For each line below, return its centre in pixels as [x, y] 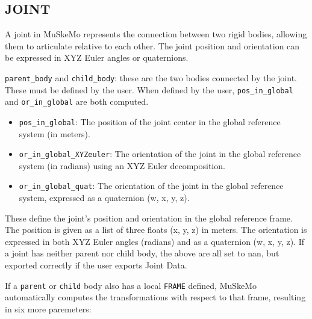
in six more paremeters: [48, 308]
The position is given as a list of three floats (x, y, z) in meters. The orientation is [156, 230]
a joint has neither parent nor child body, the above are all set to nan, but [142, 253]
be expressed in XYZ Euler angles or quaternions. [97, 57]
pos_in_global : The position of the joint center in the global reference [150, 121]
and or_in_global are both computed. [77, 101]
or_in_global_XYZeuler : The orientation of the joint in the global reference [160, 154]
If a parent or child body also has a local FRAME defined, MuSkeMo [131, 285]
